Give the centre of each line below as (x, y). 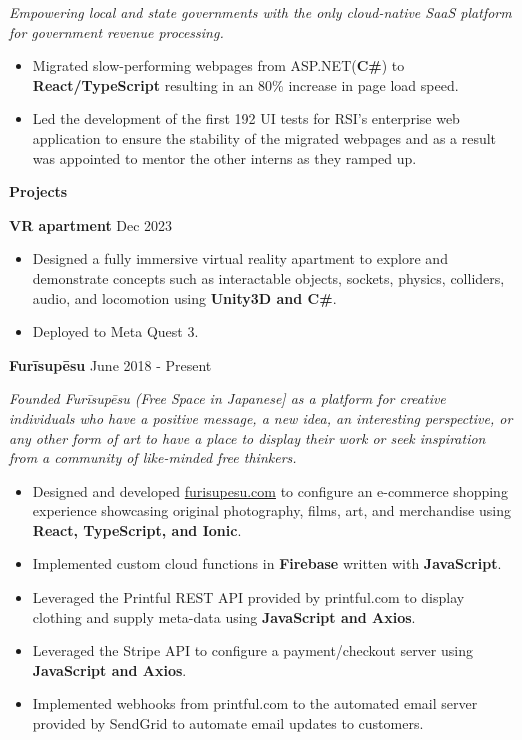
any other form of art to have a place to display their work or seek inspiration (247, 437)
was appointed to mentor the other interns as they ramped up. (224, 157)
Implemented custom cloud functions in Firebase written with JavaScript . (267, 563)
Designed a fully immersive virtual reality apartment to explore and (240, 258)
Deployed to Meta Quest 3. (115, 331)
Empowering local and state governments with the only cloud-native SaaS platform (260, 12)
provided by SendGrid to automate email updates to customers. (228, 723)
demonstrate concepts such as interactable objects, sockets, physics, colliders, (268, 277)
